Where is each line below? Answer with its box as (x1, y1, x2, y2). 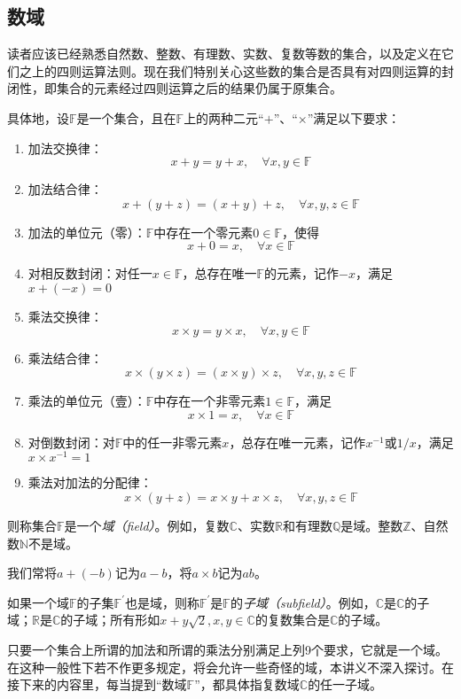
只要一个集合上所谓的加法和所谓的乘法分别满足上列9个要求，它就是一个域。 (7, 640, 448, 658)
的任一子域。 (308, 675, 383, 694)
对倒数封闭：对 (27, 432, 115, 451)
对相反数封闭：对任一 (27, 264, 152, 283)
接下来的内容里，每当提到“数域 (7, 675, 187, 694)
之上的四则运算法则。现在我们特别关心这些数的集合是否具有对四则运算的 (19, 61, 441, 80)
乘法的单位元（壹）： (27, 392, 146, 410)
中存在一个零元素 (153, 222, 254, 241)
